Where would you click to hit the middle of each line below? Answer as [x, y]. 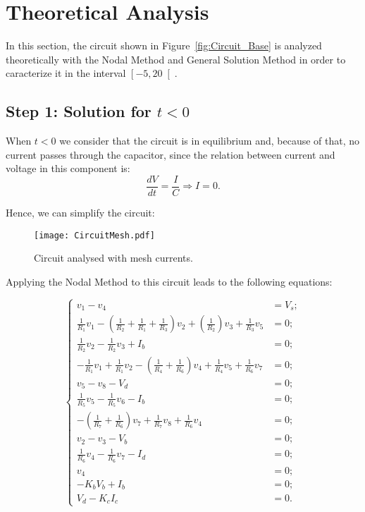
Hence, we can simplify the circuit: [80, 212]
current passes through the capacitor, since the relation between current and [171, 154]
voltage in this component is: [68, 168]
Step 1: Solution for [79, 111]
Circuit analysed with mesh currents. [113, 258]
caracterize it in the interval [66, 73]
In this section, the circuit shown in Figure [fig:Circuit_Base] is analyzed [164, 45]
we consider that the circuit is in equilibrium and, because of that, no [210, 141]
